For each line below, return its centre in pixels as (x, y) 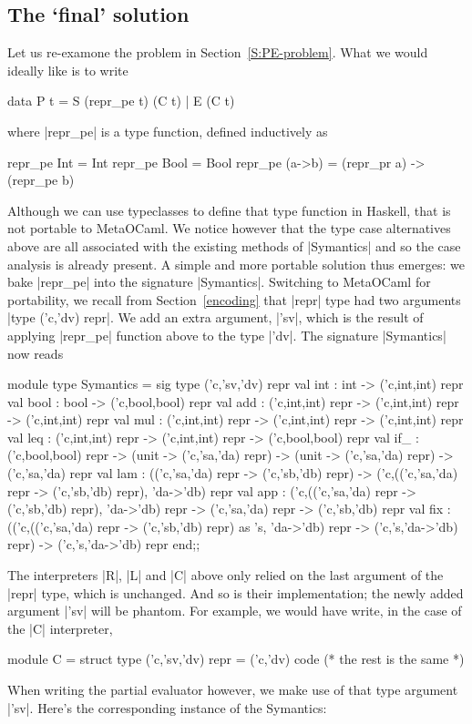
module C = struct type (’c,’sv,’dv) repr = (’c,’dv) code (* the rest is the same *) (236, 659)
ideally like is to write (68, 70)
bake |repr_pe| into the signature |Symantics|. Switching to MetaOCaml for (219, 282)
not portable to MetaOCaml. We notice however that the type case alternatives (229, 228)
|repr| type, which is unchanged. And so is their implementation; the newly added (236, 592)
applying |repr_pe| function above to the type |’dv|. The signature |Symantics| (227, 335)
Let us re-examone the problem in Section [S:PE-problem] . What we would (218, 52)
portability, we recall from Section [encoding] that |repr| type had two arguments (234, 299)
